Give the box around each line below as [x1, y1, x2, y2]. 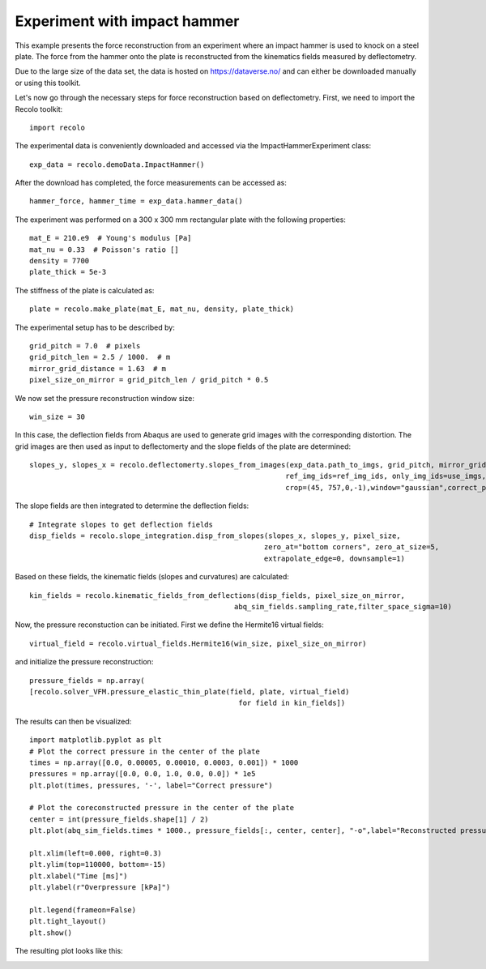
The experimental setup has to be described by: [15, 322, 176, 332]
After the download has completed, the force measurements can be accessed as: [15, 178, 287, 188]
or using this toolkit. [15, 78, 81, 88]
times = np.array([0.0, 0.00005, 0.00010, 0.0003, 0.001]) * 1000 [29, 758, 299, 767]
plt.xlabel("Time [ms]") [29, 871, 128, 881]
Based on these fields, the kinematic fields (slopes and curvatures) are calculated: [15, 572, 289, 582]
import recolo [29, 122, 85, 132]
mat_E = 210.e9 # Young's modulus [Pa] [29, 233, 192, 243]
